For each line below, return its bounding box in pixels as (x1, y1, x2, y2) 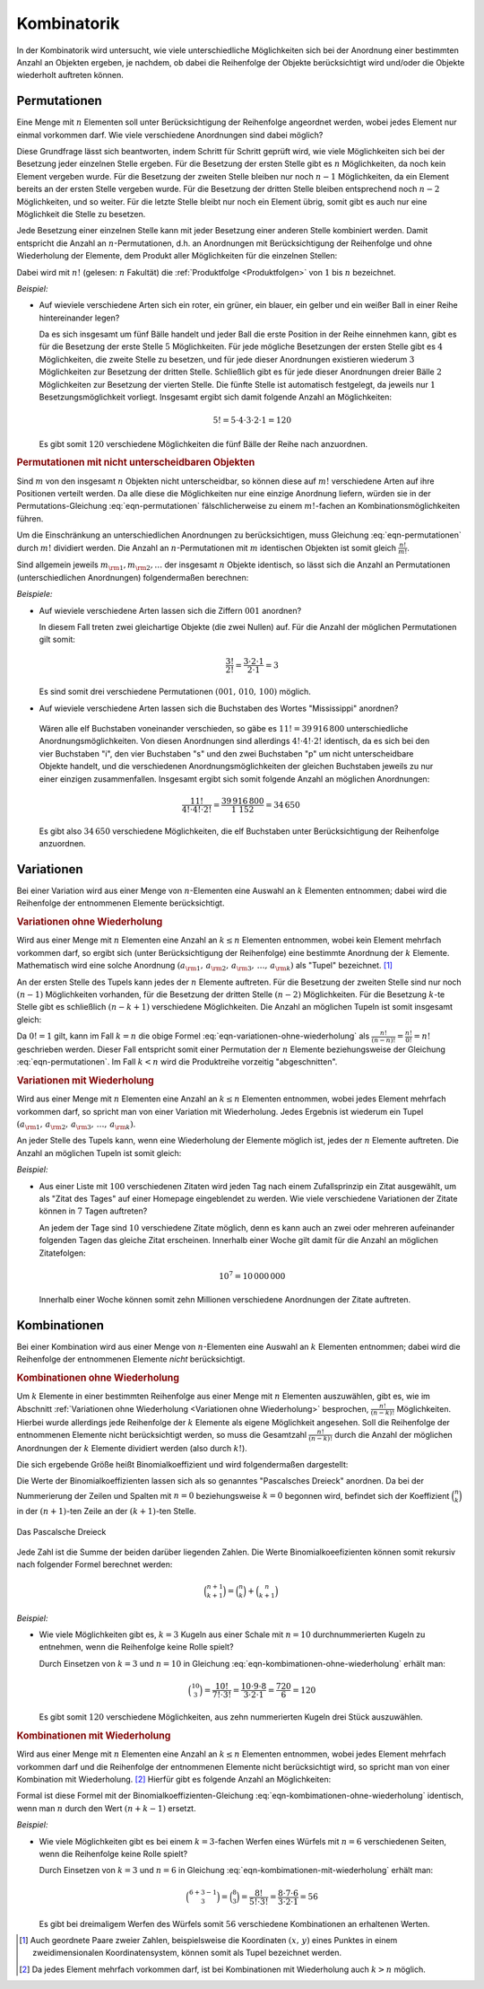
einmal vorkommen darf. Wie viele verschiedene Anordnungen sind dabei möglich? (16, 129, 324, 140)
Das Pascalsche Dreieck (16, 1526, 107, 1537)
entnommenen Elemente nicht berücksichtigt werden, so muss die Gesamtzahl (16, 1429, 307, 1440)
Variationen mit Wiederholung (16, 1073, 154, 1086)
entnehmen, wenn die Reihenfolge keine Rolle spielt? (39, 1642, 234, 1652)
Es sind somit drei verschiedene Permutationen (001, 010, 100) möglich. (39, 687, 311, 697)
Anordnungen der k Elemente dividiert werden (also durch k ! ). (16, 1442, 248, 1453)
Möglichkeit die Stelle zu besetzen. (16, 208, 146, 219)
